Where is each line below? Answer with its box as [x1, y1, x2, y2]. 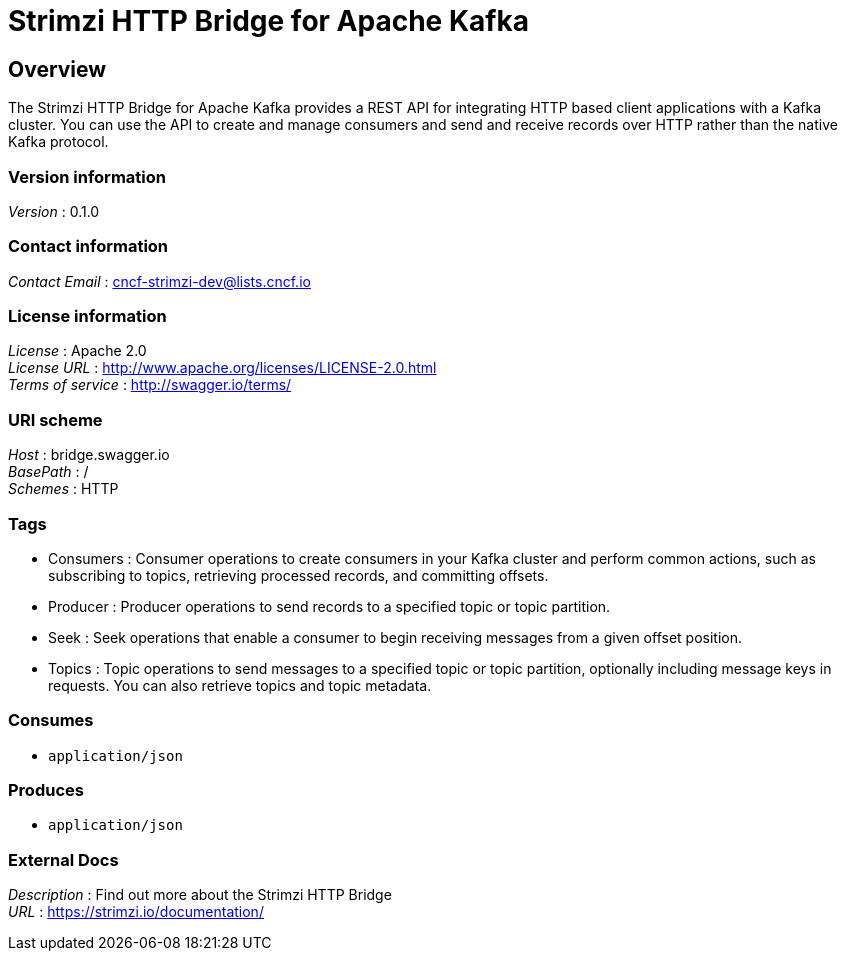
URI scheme [8, 409, 103, 430]
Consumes [8, 710, 94, 731]
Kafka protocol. [8, 133, 109, 151]
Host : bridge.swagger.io [8, 446, 170, 464]
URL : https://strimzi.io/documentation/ [8, 903, 264, 921]
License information [8, 306, 167, 327]
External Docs [8, 849, 119, 870]
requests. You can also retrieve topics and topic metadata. [48, 676, 432, 694]
